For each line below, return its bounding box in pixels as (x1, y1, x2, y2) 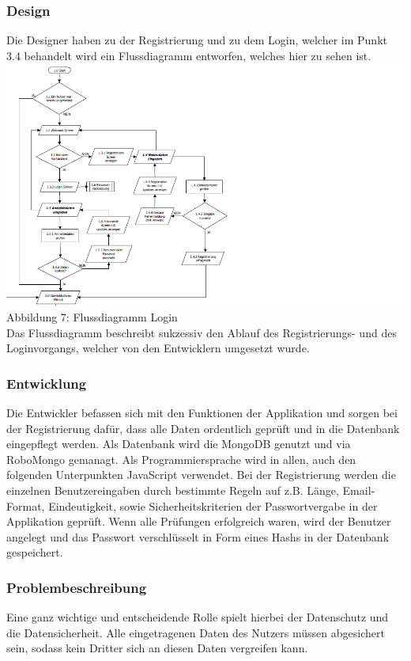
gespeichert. (6, 544, 63, 560)
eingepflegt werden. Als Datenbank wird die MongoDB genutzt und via (6, 435, 351, 452)
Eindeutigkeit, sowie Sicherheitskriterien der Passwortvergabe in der (48, 497, 378, 514)
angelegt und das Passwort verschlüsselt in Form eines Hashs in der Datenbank (6, 528, 390, 545)
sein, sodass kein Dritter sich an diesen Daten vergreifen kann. (6, 640, 308, 656)
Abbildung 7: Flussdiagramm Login (6, 309, 178, 325)
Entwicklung (6, 373, 87, 393)
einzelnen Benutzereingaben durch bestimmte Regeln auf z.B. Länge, (6, 482, 339, 499)
